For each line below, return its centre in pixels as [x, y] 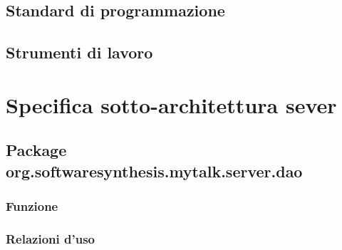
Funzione [32, 206]
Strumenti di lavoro [79, 52]
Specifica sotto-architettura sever [171, 104]
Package [36, 150]
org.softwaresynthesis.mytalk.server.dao [154, 171]
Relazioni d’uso [50, 238]
